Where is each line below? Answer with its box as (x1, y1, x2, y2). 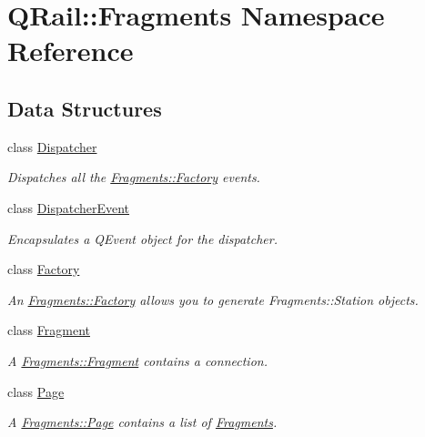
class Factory (7, 259, 80, 279)
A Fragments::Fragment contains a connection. (7, 351, 268, 370)
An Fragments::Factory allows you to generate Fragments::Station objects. (7, 290, 419, 309)
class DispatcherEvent (7, 198, 130, 217)
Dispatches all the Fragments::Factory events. (7, 168, 260, 187)
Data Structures (7, 94, 162, 122)
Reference (7, 32, 134, 69)
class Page (7, 381, 65, 401)
